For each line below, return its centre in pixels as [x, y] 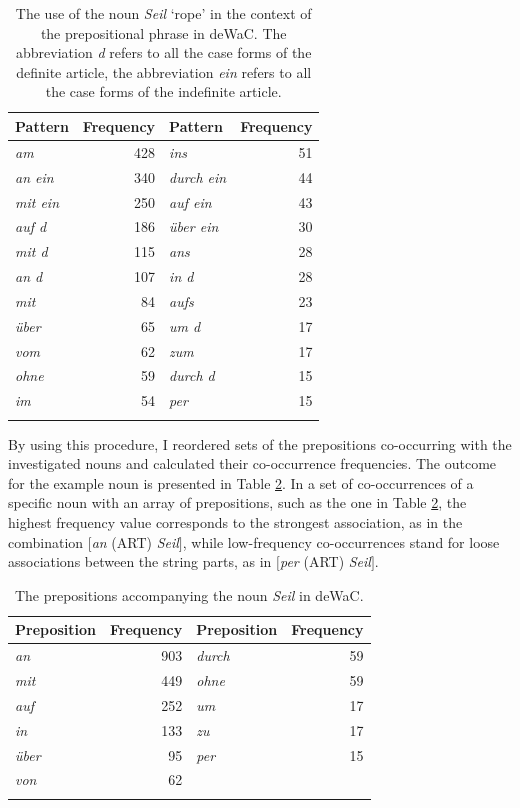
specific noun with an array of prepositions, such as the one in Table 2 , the [237, 502]
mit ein [37, 201]
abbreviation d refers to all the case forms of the [164, 52]
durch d [192, 375]
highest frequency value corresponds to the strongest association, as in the [235, 521]
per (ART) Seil [325, 561]
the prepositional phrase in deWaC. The [163, 32]
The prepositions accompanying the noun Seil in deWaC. [189, 594]
